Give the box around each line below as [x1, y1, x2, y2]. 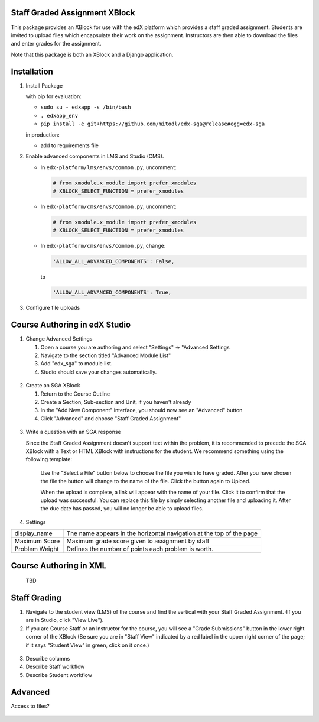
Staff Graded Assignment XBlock [11, 8, 135, 18]
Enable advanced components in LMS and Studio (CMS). [25, 153, 164, 160]
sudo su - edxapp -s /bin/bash [40, 104, 131, 111]
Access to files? [11, 702, 50, 710]
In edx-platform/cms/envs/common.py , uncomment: [40, 203, 177, 210]
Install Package [25, 82, 63, 89]
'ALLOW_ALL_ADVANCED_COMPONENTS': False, [53, 258, 175, 265]
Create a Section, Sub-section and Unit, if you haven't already [40, 399, 191, 406]
